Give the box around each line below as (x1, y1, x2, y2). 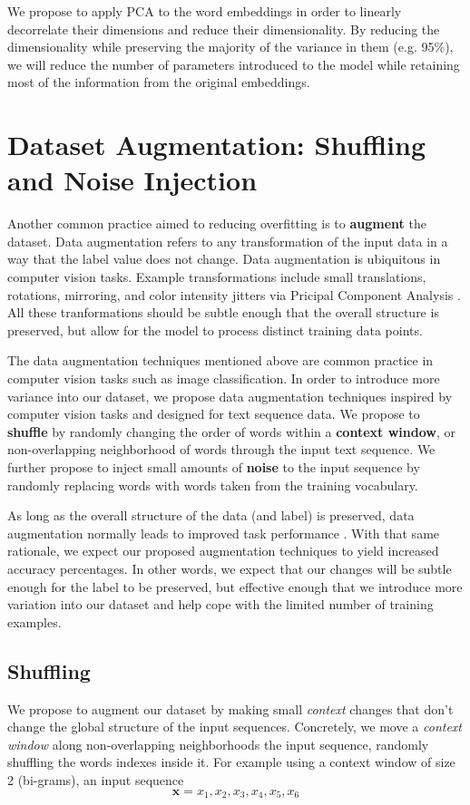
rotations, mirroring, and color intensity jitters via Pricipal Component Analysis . (7, 285, 461, 304)
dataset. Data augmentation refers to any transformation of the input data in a (7, 231, 448, 250)
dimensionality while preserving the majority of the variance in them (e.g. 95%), (7, 37, 454, 56)
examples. (7, 612, 62, 631)
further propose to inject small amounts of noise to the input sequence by (7, 458, 420, 476)
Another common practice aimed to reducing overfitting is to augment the (7, 214, 426, 233)
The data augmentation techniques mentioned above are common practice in (7, 351, 434, 370)
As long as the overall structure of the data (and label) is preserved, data (7, 506, 415, 525)
